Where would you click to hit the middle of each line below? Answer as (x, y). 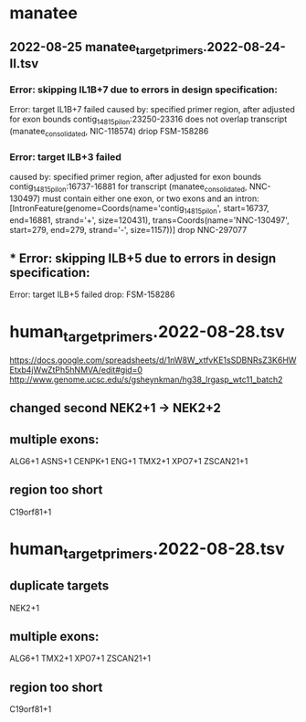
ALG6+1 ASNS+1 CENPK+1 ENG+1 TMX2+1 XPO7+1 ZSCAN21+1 (129, 462)
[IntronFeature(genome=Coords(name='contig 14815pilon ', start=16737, (139, 209)
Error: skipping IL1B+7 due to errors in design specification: (144, 90)
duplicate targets (59, 586)
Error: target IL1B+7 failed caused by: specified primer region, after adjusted (152, 110)
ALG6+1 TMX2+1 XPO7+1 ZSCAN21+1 (80, 658)
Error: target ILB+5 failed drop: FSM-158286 (92, 294)
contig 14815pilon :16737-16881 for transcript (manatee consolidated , (128, 187)
